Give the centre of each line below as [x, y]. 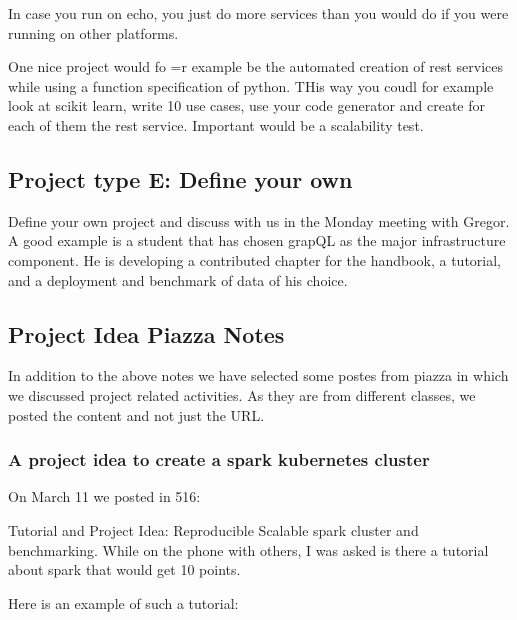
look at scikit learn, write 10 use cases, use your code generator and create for [246, 105]
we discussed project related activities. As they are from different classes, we [242, 394]
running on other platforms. [93, 32]
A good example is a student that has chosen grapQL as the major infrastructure [257, 240]
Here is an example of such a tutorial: [123, 602]
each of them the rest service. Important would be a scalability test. [216, 124]
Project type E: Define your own [180, 178]
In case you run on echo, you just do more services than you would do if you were [258, 13]
